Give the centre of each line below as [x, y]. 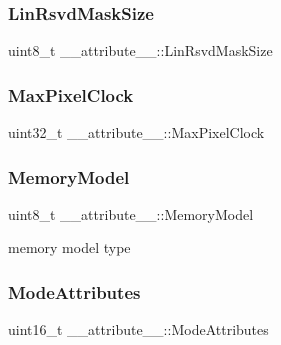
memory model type [69, 247]
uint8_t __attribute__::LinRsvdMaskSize [140, 50]
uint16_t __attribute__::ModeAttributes [138, 329]
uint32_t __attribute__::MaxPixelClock [136, 132]
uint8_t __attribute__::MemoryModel [131, 213]
